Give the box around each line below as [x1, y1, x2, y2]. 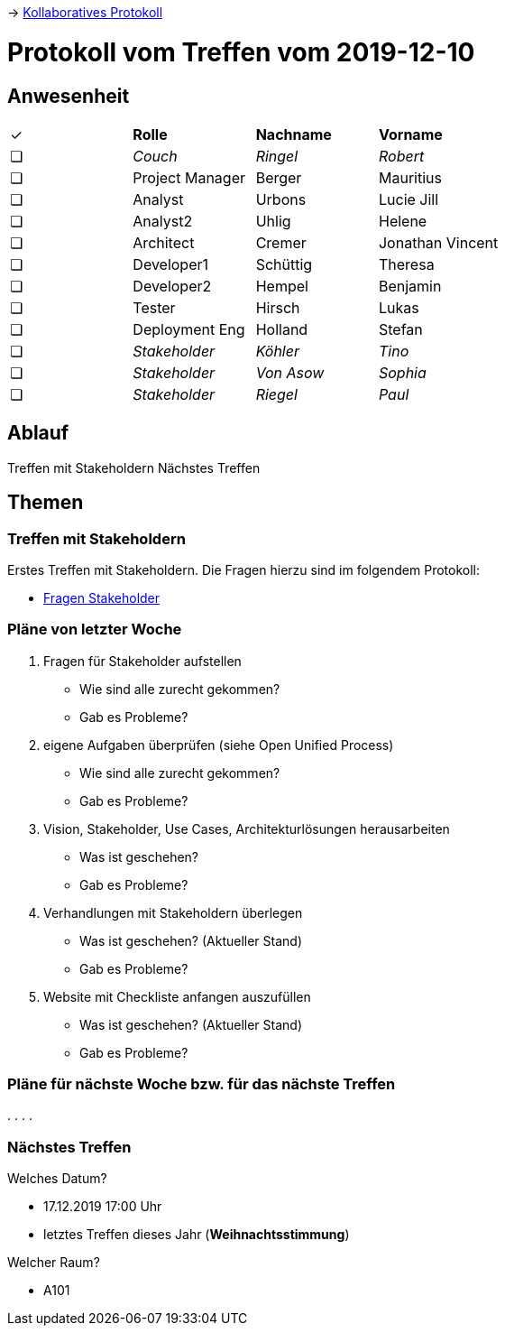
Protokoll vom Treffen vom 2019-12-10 [7, 36, 475, 68]
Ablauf [7, 421, 69, 445]
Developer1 [133, 255, 209, 273]
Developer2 [133, 276, 212, 295]
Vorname [378, 125, 443, 143]
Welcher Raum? [7, 1254, 100, 1271]
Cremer [255, 233, 307, 252]
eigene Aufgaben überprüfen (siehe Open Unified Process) [43, 736, 394, 753]
